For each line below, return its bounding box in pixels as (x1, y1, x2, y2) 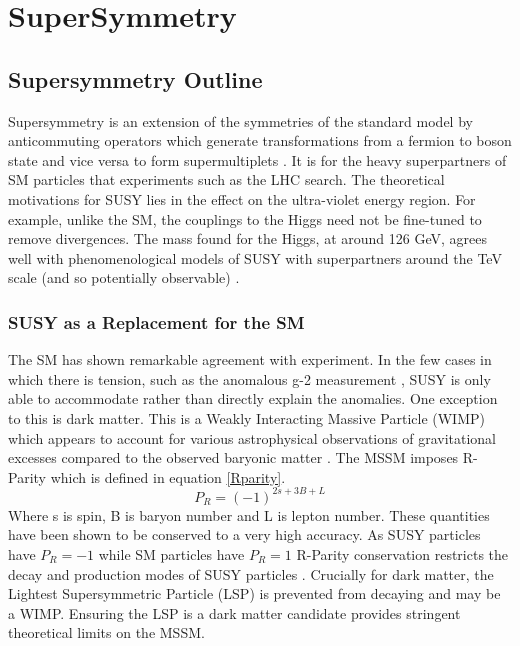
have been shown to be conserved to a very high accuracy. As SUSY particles (8, 524, 481, 545)
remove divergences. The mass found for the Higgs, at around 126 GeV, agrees (8, 228, 487, 249)
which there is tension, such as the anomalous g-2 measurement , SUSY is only (8, 368, 491, 389)
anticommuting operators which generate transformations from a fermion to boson (8, 130, 512, 151)
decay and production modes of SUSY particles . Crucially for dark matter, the (8, 563, 494, 584)
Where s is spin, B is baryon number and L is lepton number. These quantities (8, 504, 490, 525)
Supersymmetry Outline (8, 63, 263, 94)
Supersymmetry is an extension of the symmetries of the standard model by (8, 110, 473, 131)
